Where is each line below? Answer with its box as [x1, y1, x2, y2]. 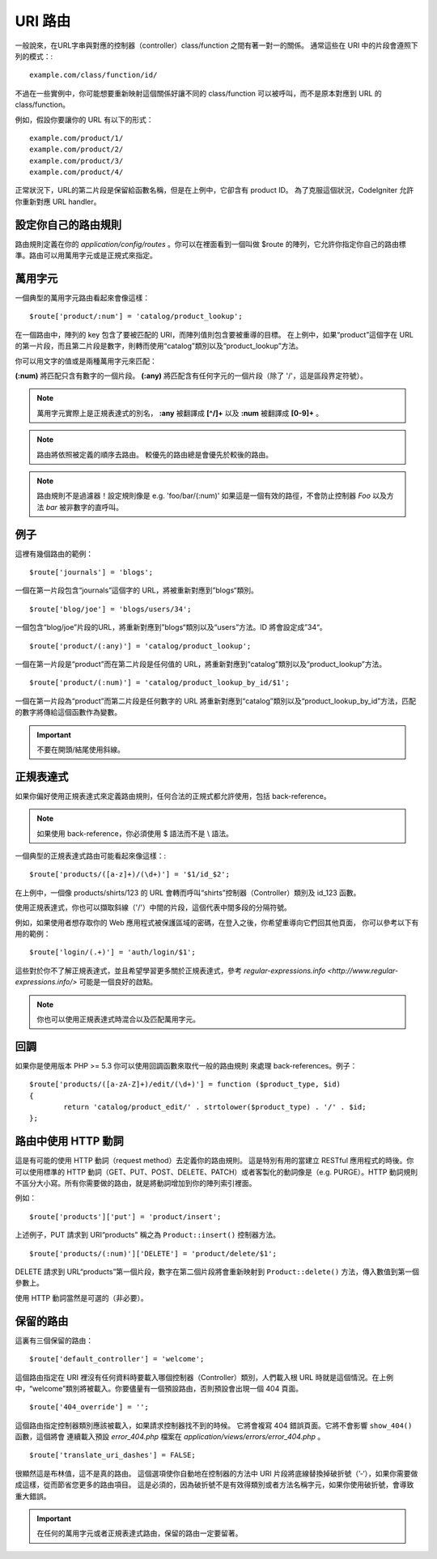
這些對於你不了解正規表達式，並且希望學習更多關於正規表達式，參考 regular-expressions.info [15, 966, 326, 975]
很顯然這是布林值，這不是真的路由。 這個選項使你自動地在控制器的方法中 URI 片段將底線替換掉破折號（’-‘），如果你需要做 [15, 1468, 418, 1478]
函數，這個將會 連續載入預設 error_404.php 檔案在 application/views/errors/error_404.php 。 [15, 1432, 325, 1442]
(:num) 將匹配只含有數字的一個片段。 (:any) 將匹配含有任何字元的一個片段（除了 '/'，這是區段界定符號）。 [15, 371, 367, 380]
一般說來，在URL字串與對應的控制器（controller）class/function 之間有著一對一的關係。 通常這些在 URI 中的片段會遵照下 [15, 40, 418, 50]
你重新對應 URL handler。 [15, 197, 101, 206]
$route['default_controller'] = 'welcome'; [29, 1354, 205, 1364]
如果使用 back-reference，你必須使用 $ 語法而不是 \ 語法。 [36, 828, 234, 838]
